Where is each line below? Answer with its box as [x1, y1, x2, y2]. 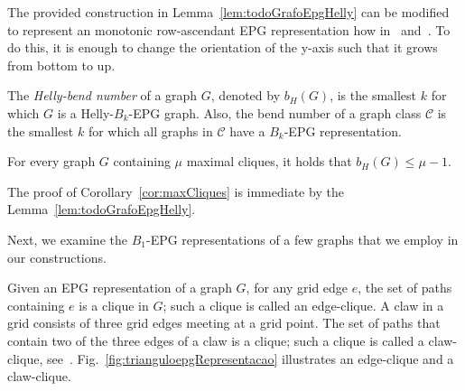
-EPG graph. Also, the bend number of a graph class [128, 103, 422, 122]
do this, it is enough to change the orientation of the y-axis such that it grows [7, 38, 438, 57]
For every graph [7, 152, 96, 171]
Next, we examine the [7, 229, 127, 248]
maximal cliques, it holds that [186, 152, 352, 171]
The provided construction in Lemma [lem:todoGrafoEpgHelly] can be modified [7, 3, 450, 21]
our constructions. [7, 247, 107, 266]
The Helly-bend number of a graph [7, 86, 198, 105]
